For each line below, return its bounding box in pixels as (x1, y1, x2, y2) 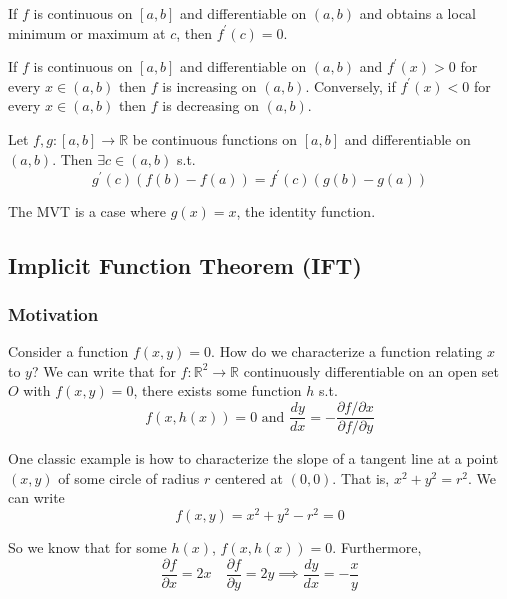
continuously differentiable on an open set (243, 360, 500, 381)
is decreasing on (162, 95, 259, 116)
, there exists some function (133, 380, 302, 401)
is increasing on (162, 75, 257, 96)
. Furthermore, (332, 536, 422, 557)
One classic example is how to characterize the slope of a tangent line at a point (8, 448, 499, 469)
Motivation (8, 301, 99, 326)
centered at (214, 467, 283, 488)
